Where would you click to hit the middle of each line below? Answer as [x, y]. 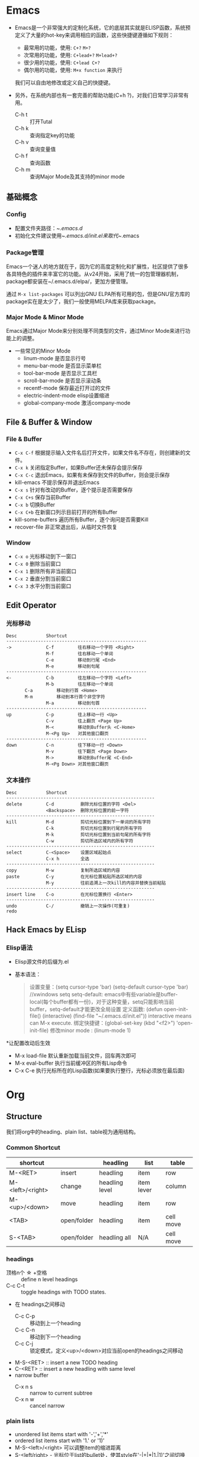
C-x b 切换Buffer [35, 504]
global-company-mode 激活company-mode [77, 403]
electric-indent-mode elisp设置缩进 [66, 395]
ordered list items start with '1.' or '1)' [60, 1440]
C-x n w [24, 1399]
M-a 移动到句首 [73, 703]
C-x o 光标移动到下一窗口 [46, 556]
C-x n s [24, 1387]
